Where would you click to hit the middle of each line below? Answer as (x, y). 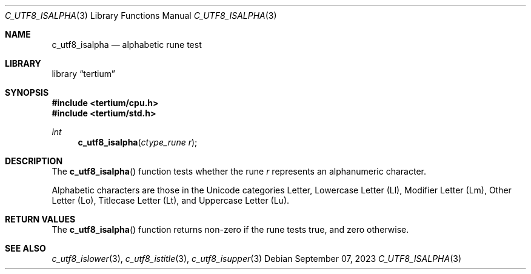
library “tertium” (83, 74)
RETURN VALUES (40, 219)
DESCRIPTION (34, 161)
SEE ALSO (25, 248)
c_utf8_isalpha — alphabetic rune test (127, 45)
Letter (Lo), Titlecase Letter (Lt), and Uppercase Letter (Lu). (171, 200)
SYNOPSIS (27, 92)
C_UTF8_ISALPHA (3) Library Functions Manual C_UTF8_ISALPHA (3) (141, 15)
